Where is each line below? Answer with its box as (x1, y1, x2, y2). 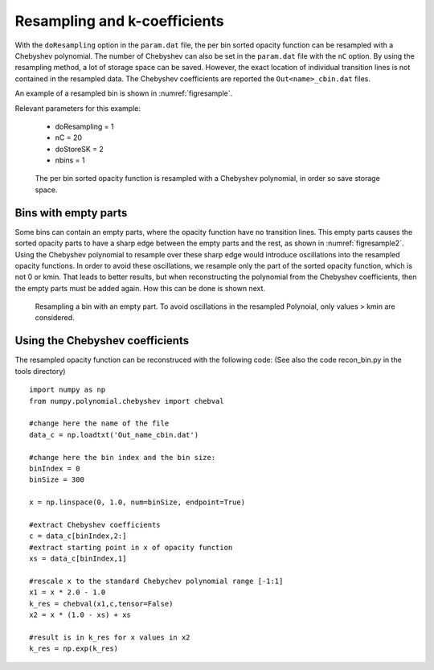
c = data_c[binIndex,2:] (29, 532, 127, 541)
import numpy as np (29, 385, 106, 394)
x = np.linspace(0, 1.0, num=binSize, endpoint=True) (29, 498, 245, 507)
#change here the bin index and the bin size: (29, 453, 216, 462)
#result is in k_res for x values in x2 (29, 632, 190, 642)
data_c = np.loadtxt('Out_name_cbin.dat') (29, 430, 199, 439)
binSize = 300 (29, 475, 84, 484)
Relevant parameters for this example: (14, 103, 141, 113)
